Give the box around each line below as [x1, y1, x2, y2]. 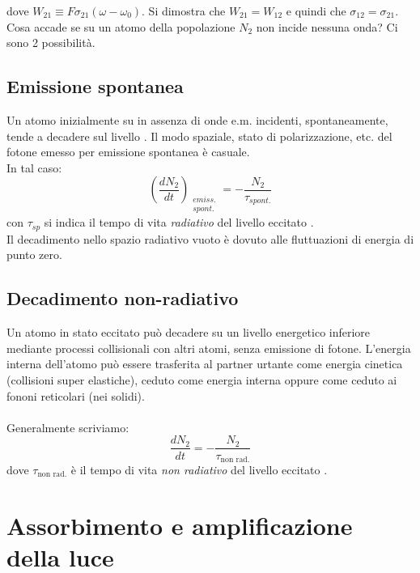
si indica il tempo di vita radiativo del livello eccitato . [44, 214, 314, 231]
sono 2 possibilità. [6, 34, 95, 51]
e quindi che [286, 2, 346, 19]
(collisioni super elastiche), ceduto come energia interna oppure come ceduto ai [6, 371, 397, 388]
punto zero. [6, 246, 62, 263]
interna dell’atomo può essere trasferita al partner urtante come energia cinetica [6, 355, 403, 372]
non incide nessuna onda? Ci [256, 18, 398, 35]
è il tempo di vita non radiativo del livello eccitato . [70, 461, 328, 477]
